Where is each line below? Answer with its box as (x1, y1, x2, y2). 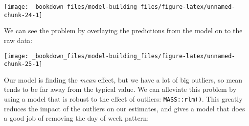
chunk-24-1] (4, 11, 43, 19)
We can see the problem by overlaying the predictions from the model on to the (4, 25, 243, 36)
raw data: (4, 35, 32, 45)
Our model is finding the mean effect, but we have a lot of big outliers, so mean (4, 74, 243, 84)
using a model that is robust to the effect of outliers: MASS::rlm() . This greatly (4, 94, 243, 104)
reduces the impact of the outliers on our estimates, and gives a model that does (4, 103, 245, 113)
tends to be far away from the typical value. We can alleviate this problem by (4, 84, 237, 94)
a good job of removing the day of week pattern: (4, 113, 149, 123)
